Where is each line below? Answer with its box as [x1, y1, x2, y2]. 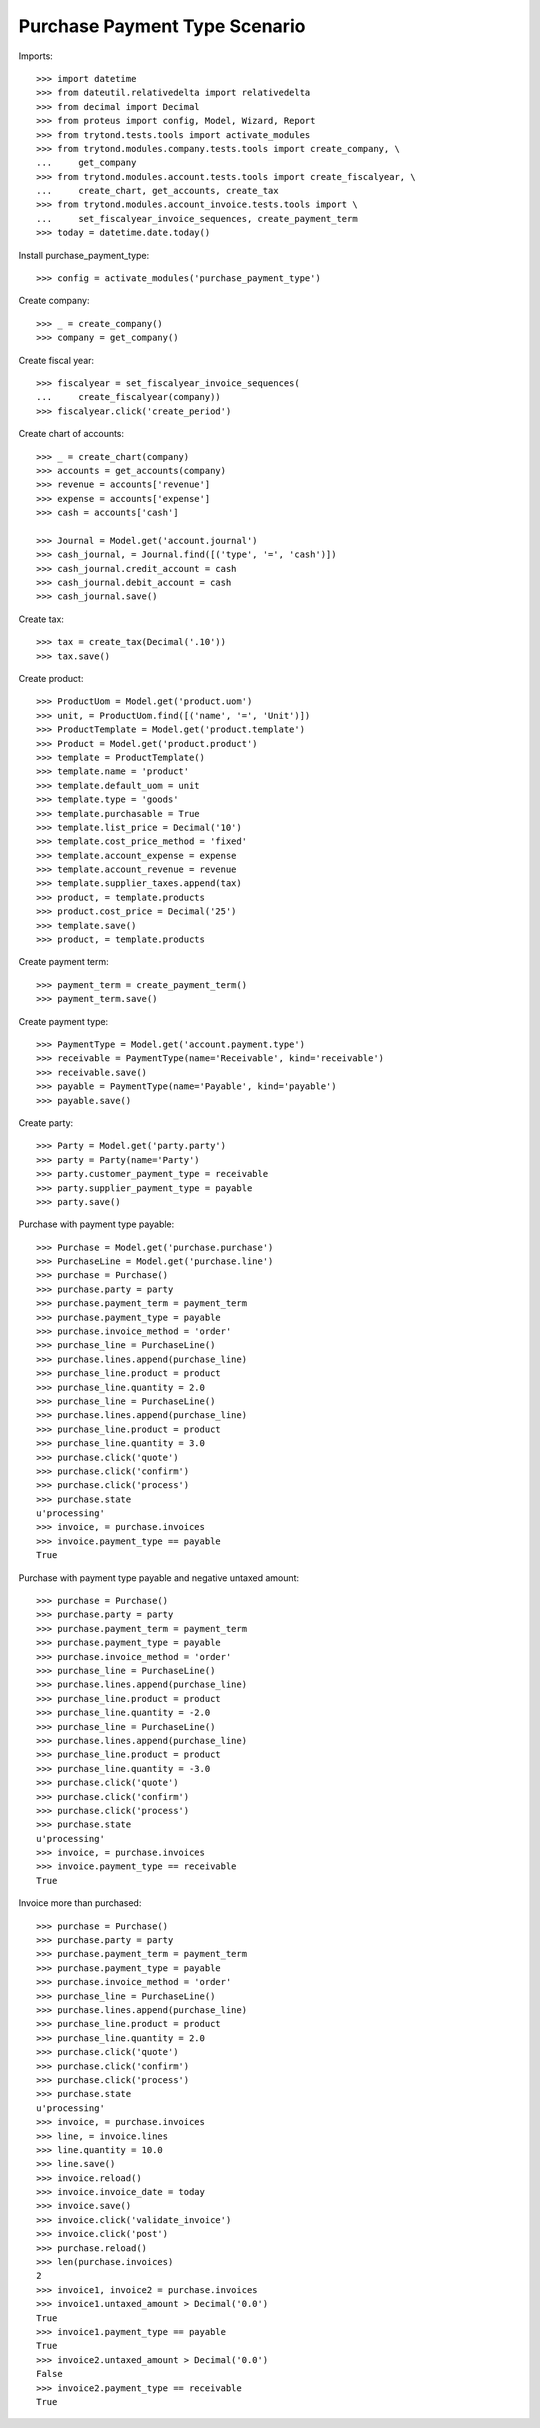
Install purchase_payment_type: [18, 249, 150, 261]
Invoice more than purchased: [18, 1897, 142, 1909]
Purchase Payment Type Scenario [18, 15, 306, 37]
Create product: [18, 673, 84, 684]
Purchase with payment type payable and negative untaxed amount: [18, 1571, 300, 1584]
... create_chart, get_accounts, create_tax [36, 185, 279, 197]
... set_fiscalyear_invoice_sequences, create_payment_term [36, 213, 359, 224]
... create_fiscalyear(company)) [36, 391, 222, 403]
